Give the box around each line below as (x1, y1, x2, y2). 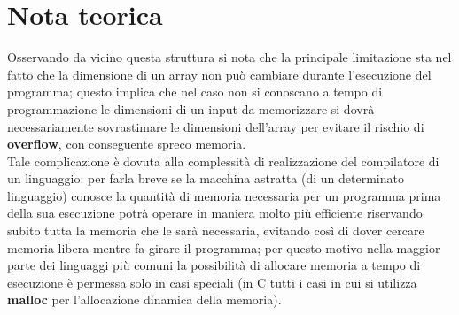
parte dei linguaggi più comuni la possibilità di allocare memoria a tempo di (7, 256, 421, 274)
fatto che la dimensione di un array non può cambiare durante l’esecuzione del (7, 65, 432, 83)
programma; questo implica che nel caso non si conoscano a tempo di (7, 82, 383, 101)
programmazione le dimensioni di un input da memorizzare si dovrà (7, 99, 375, 118)
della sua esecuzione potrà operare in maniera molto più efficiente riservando (7, 204, 423, 222)
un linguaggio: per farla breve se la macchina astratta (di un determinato (7, 169, 404, 188)
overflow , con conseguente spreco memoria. (7, 134, 246, 153)
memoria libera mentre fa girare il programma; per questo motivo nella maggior (7, 238, 440, 257)
